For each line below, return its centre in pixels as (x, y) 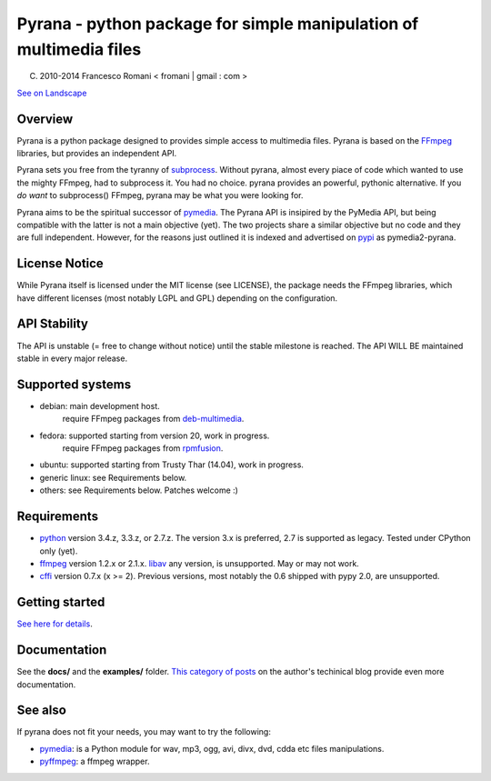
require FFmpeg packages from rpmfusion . (143, 448)
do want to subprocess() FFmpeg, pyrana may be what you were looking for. (160, 195)
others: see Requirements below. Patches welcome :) (139, 490)
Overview (45, 119)
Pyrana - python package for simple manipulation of (218, 24)
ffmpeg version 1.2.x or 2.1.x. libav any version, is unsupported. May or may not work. (199, 563)
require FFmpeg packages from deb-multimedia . (153, 419)
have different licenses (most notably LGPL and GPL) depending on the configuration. (177, 298)
